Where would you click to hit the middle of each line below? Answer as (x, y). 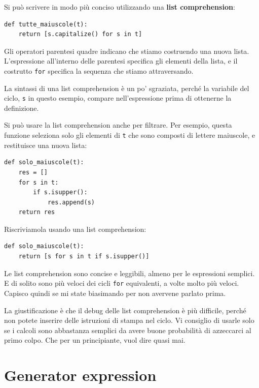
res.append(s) (71, 202)
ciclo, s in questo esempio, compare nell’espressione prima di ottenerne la (118, 98)
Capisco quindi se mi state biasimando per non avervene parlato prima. (115, 293)
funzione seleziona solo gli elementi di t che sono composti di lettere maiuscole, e (130, 135)
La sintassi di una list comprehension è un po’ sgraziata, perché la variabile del (127, 88)
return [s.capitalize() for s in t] (80, 34)
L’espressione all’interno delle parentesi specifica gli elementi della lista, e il (121, 61)
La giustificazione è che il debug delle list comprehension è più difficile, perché (125, 310)
